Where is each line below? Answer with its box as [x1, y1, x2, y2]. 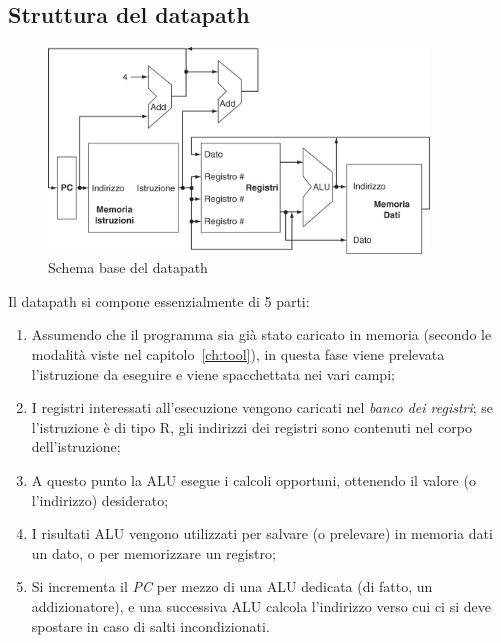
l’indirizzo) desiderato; [31, 489, 169, 510]
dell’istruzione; [31, 436, 121, 457]
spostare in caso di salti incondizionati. [31, 615, 270, 636]
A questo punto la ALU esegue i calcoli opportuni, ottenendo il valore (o [31, 469, 476, 490]
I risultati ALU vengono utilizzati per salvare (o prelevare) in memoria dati [31, 523, 493, 544]
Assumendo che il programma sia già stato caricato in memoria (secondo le [31, 324, 492, 345]
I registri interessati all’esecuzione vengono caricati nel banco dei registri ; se [31, 397, 494, 418]
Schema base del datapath [48, 257, 208, 278]
